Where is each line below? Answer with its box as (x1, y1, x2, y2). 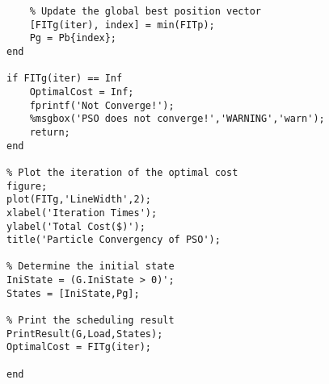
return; (29, 126, 70, 138)
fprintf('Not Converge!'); (29, 99, 175, 111)
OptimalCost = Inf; (29, 86, 134, 98)
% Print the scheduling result (6, 315, 175, 327)
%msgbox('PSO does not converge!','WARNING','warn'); (29, 113, 325, 125)
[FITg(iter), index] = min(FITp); (29, 19, 215, 31)
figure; (6, 180, 48, 192)
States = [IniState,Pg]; (6, 287, 140, 299)
